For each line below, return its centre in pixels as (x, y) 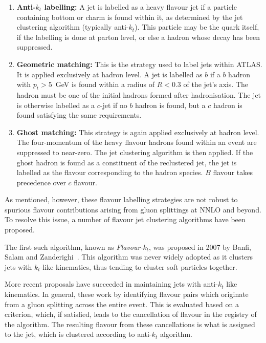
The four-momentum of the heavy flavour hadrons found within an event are (137, 142)
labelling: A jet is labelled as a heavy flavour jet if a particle (140, 7)
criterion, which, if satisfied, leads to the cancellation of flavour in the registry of (131, 314)
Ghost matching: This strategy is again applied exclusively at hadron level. (138, 132)
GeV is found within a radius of (105, 84)
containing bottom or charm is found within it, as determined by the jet (130, 17)
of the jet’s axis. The (216, 84)
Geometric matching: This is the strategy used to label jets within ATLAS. (139, 64)
